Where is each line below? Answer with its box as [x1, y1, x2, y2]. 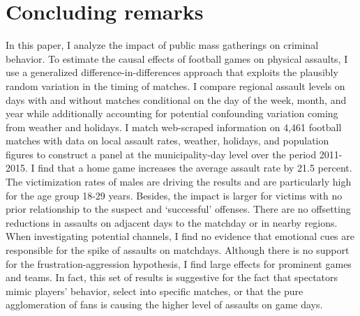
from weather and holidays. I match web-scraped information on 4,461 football [6, 119, 342, 134]
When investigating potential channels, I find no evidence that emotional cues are [6, 229, 354, 243]
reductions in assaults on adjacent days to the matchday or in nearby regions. [6, 215, 338, 230]
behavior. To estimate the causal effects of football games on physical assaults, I [6, 51, 348, 66]
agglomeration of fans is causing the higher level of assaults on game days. [6, 297, 323, 312]
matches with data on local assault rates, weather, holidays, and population [6, 133, 329, 148]
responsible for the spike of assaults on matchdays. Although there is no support [6, 243, 350, 257]
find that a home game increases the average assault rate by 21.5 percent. [38, 160, 352, 175]
